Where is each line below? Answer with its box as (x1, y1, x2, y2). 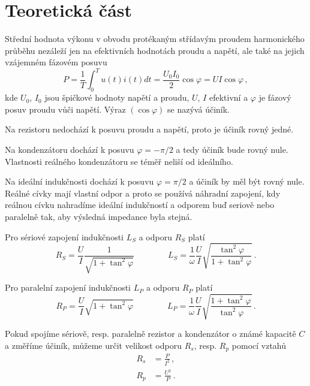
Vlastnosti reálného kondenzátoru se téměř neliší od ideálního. (5, 155, 233, 167)
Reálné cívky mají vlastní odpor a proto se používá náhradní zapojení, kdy (5, 186, 281, 199)
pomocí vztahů (231, 339, 287, 351)
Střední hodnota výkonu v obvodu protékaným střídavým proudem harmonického (5, 32, 305, 45)
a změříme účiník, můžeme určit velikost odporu (5, 339, 182, 351)
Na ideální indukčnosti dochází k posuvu (5, 175, 154, 188)
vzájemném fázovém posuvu (5, 56, 107, 68)
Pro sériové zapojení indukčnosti (5, 230, 124, 243)
